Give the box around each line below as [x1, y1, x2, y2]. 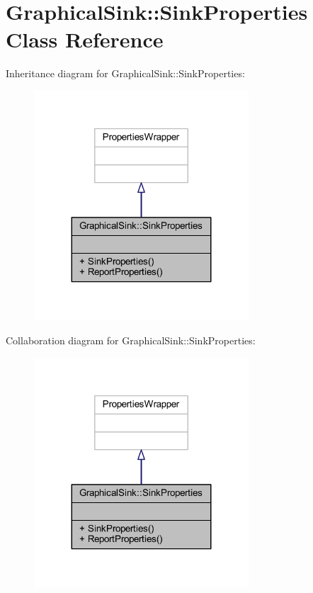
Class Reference [6, 25, 164, 54]
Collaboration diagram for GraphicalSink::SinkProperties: [6, 332, 256, 347]
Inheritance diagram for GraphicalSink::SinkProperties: [6, 66, 245, 81]
